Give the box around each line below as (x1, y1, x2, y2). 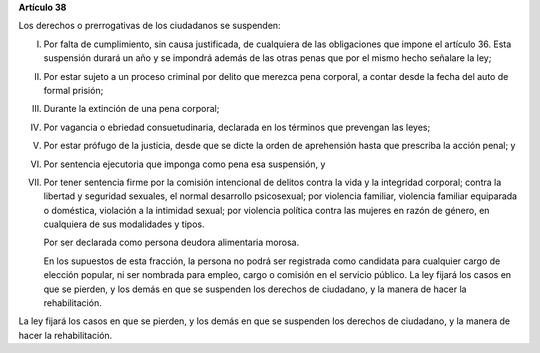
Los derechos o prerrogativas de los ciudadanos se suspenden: (18, 20, 281, 32)
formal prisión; (43, 84, 104, 96)
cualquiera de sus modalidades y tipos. (43, 218, 205, 230)
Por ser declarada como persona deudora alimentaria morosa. (43, 236, 300, 249)
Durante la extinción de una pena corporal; (43, 103, 220, 115)
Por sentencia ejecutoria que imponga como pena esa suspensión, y (43, 158, 326, 170)
